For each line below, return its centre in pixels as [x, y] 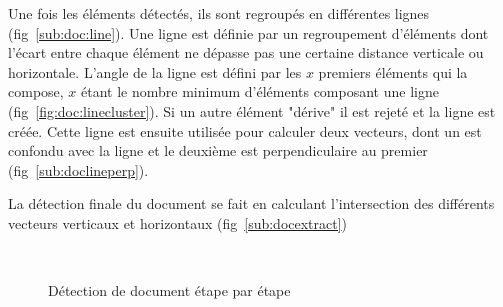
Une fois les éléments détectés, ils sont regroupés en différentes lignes [219, 13]
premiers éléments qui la [393, 71]
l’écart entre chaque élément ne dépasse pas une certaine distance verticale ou [246, 52]
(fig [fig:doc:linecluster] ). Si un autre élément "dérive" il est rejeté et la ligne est [252, 110]
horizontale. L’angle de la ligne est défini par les [155, 71]
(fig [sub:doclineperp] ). [78, 169]
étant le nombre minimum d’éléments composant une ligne [260, 91]
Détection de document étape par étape [169, 290]
